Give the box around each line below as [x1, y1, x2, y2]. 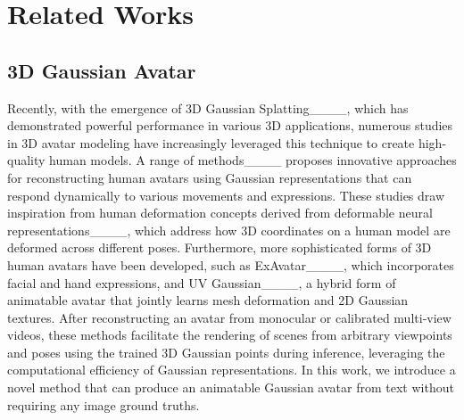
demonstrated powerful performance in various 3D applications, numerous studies [7, 116, 453, 135]
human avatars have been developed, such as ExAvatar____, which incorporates [7, 255, 454, 274]
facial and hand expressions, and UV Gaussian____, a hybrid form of [7, 273, 396, 292]
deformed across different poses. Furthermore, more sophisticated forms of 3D [7, 238, 432, 257]
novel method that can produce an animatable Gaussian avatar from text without [7, 378, 454, 397]
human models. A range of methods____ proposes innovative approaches [49, 151, 457, 169]
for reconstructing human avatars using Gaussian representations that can [7, 168, 412, 186]
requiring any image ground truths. [7, 395, 200, 414]
